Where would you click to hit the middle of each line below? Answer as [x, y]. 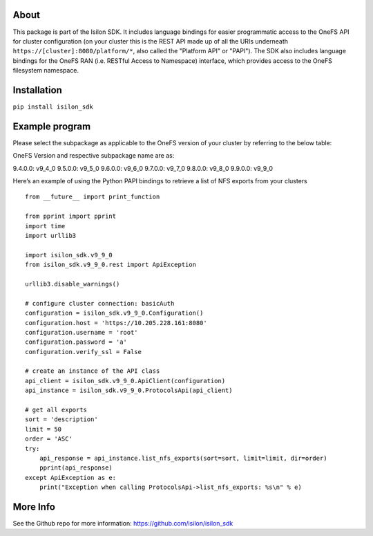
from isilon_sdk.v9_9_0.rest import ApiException [111, 265]
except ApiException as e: [71, 478]
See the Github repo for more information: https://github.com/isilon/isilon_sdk [123, 524]
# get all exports [56, 410]
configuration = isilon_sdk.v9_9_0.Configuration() [114, 313]
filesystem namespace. [46, 71]
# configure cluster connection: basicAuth [100, 303]
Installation [37, 90]
